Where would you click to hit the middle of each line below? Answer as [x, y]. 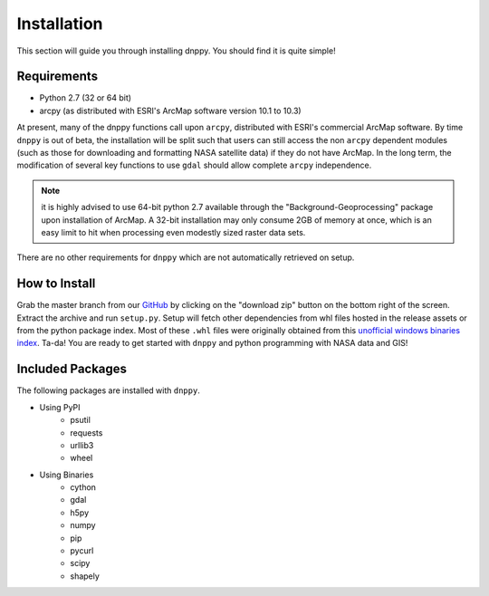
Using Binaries [67, 475]
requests [86, 433]
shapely [85, 576]
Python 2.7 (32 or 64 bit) [85, 98]
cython [83, 487]
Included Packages [72, 369]
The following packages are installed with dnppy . [109, 390]
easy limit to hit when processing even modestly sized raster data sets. [173, 232]
